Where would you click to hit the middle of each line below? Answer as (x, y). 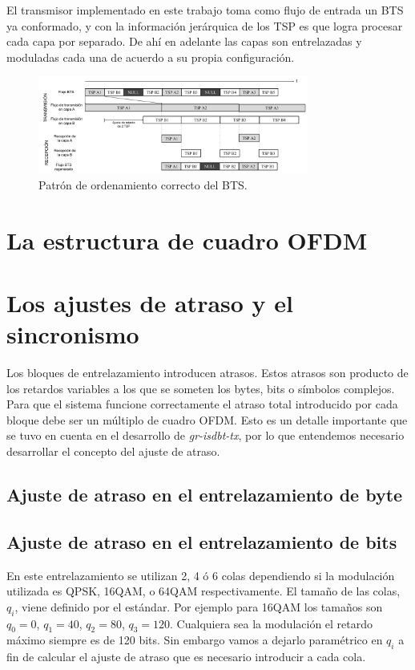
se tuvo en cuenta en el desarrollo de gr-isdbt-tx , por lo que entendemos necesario (205, 435)
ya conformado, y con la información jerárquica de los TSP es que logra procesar (205, 25)
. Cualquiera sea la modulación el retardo (272, 623)
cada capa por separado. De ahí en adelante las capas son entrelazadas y (184, 41)
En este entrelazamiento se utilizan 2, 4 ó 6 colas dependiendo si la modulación (201, 575)
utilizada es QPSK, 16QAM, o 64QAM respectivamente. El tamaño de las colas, (203, 591)
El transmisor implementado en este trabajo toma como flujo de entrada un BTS (205, 10)
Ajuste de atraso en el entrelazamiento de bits (202, 541)
